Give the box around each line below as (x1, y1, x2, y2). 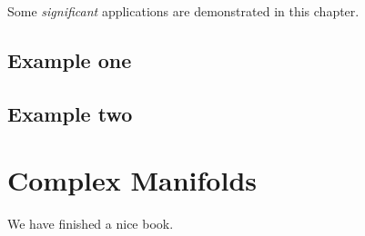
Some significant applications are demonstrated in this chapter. (7, 2, 360, 20)
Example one (7, 45, 132, 74)
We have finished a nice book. (7, 214, 174, 233)
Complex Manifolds (7, 162, 258, 199)
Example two (7, 99, 133, 127)
